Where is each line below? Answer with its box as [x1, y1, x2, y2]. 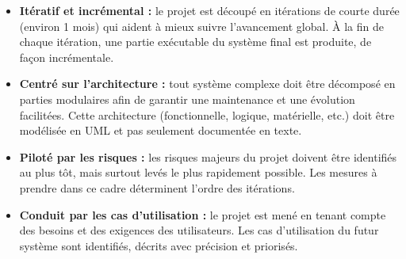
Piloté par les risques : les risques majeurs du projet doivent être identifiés [19, 148, 397, 165]
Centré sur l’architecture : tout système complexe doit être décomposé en [19, 75, 396, 92]
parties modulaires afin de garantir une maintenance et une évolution [19, 90, 355, 107]
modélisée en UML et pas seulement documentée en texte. [19, 122, 302, 139]
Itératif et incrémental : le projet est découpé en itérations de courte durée [19, 2, 400, 18]
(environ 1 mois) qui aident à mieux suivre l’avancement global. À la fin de [19, 17, 384, 34]
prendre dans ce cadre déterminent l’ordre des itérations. [19, 179, 295, 196]
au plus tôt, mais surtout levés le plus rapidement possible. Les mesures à [19, 164, 377, 181]
